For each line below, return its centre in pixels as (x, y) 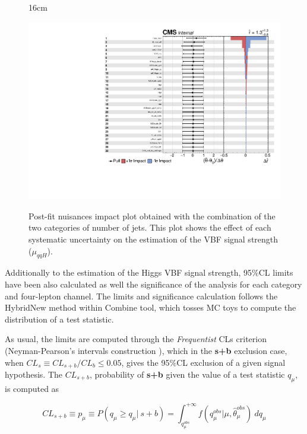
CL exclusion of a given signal (231, 362)
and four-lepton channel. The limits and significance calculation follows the (141, 296)
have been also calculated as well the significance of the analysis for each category (153, 284)
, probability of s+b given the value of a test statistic (187, 374)
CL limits (276, 272)
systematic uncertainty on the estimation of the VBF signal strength (153, 239)
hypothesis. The (34, 374)
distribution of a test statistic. (59, 319)
